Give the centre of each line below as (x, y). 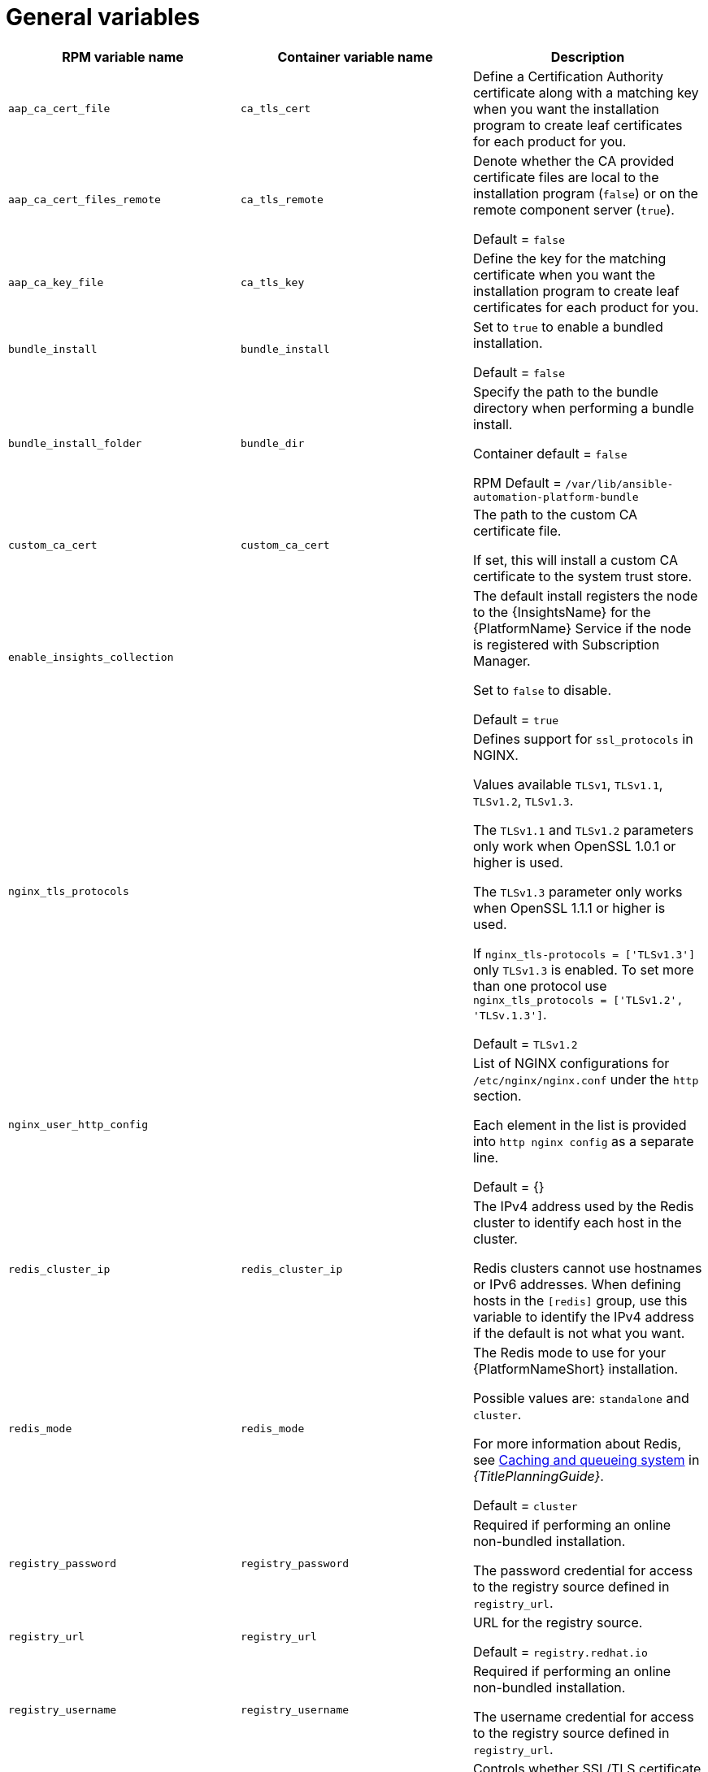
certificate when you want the (564, 274)
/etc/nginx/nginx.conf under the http (586, 1079)
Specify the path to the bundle (565, 391)
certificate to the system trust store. (582, 576)
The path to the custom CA (555, 514)
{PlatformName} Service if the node (582, 628)
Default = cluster (525, 1505)
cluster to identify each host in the (577, 1222)
